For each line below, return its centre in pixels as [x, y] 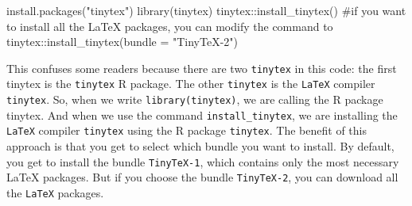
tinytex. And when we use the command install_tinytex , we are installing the [202, 114]
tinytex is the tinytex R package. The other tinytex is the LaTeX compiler [191, 84]
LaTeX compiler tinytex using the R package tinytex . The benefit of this [187, 130]
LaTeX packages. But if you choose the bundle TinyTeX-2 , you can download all [202, 177]
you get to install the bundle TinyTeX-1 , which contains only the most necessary [203, 161]
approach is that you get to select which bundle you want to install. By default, [200, 146]
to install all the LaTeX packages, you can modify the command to [170, 26]
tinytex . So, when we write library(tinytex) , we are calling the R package [195, 99]
